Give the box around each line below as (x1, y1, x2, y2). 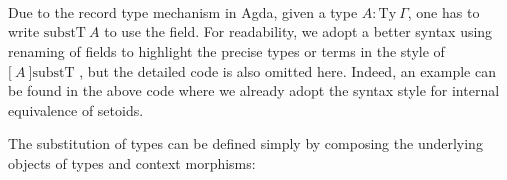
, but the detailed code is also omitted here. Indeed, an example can (79, 60, 496, 81)
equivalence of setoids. (8, 99, 144, 120)
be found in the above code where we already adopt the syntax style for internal (8, 80, 500, 101)
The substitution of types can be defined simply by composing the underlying (8, 133, 483, 154)
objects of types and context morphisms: (8, 152, 256, 173)
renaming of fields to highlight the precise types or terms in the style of (8, 40, 445, 61)
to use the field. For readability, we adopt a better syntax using (104, 21, 493, 42)
